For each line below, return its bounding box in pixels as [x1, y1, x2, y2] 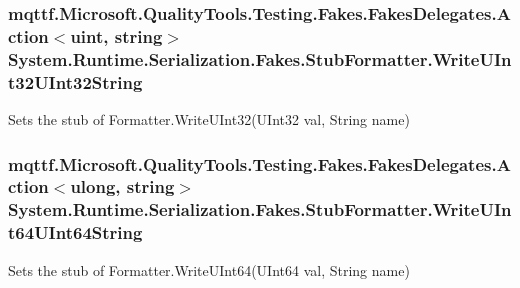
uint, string [70, 23, 163, 48]
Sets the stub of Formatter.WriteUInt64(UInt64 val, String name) [8, 259, 410, 280]
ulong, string [70, 174, 175, 199]
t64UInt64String [8, 220, 143, 245]
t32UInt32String [8, 69, 143, 94]
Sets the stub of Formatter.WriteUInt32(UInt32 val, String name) [8, 108, 410, 129]
